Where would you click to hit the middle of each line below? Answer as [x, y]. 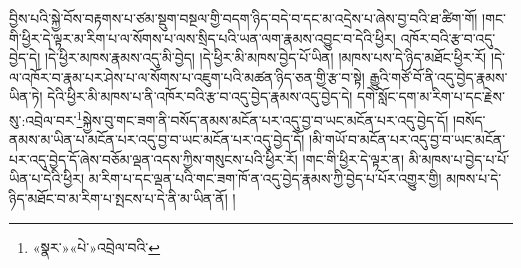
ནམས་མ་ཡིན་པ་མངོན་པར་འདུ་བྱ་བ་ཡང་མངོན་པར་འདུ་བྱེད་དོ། [157, 139]
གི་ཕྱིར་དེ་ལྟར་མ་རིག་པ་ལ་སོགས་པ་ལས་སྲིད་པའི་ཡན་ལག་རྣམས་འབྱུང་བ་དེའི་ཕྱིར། [202, 37]
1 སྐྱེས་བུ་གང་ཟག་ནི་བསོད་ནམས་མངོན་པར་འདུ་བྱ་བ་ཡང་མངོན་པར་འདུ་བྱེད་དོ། [262, 118]
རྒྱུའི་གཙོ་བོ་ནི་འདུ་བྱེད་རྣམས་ [438, 76]
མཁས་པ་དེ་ [474, 178]
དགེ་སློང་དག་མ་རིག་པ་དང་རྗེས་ [431, 96]
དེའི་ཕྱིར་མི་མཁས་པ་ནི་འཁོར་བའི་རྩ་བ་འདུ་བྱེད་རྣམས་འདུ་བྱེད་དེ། [200, 96]
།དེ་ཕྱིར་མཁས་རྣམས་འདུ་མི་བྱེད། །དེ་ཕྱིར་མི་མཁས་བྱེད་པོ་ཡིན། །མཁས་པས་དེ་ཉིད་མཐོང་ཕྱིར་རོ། [265, 57]
